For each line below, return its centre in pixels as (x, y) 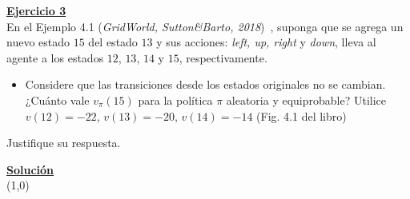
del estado (113, 42)
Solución (30, 169)
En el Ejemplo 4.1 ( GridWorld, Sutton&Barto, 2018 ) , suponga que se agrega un (205, 26)
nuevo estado (38, 42)
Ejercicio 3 (36, 10)
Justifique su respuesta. (64, 143)
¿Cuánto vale (57, 99)
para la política (175, 99)
